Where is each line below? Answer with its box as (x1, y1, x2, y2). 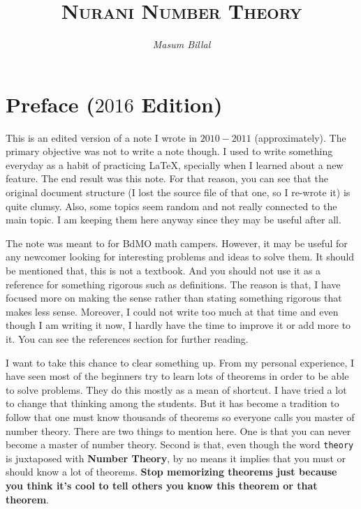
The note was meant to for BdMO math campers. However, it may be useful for (6, 235, 348, 250)
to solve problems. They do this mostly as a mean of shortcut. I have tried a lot (6, 382, 347, 397)
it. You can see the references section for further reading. (6, 331, 249, 346)
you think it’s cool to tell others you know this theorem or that (6, 478, 318, 492)
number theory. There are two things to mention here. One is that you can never (6, 423, 351, 438)
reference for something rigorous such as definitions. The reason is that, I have (6, 276, 341, 291)
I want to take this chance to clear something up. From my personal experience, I (6, 355, 355, 369)
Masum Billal (152, 37, 211, 52)
